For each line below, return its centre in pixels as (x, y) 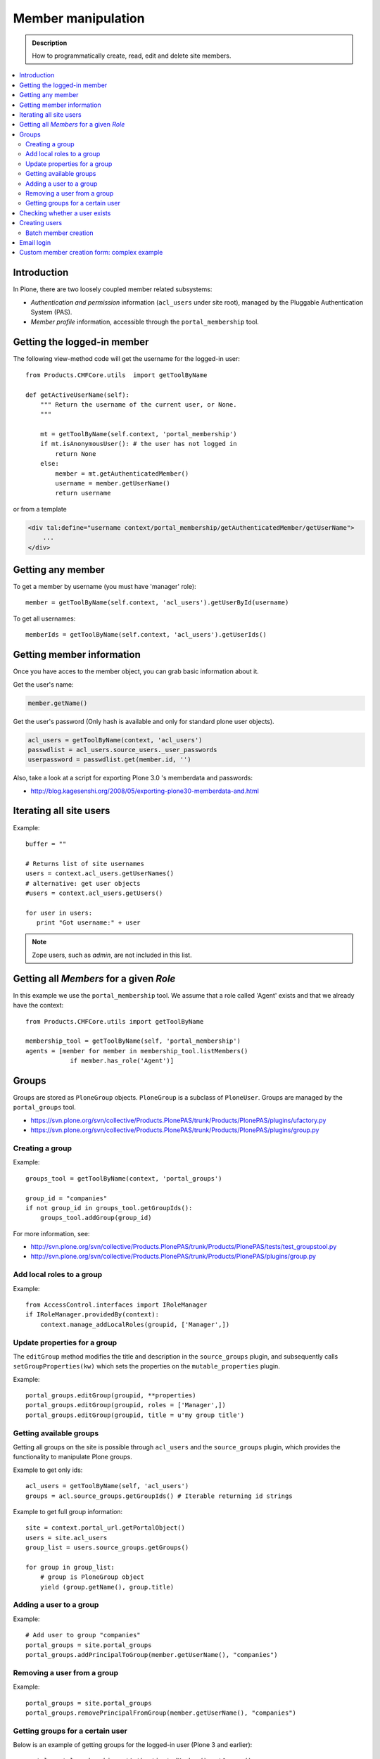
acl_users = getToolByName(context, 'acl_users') (115, 740)
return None (76, 453)
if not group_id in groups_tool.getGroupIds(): (109, 1208)
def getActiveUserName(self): (78, 395)
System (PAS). (51, 312)
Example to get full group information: (68, 1511)
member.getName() (58, 703)
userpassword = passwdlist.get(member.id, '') (109, 760)
